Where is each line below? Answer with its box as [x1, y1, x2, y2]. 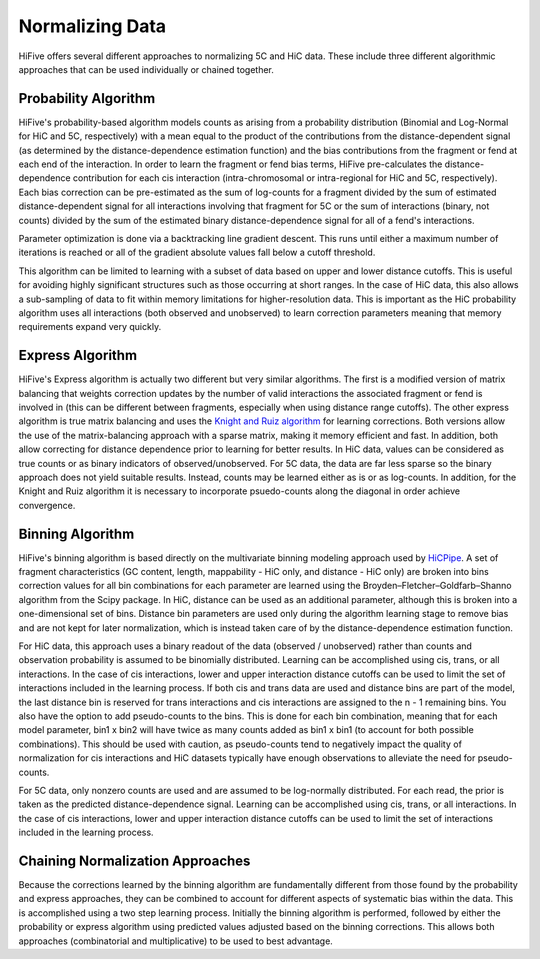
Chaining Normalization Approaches [18, 852, 251, 869]
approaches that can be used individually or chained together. [18, 63, 275, 75]
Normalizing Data [18, 15, 167, 37]
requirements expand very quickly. [18, 321, 162, 333]
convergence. [18, 499, 76, 511]
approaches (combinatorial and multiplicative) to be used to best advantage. [18, 935, 334, 947]
